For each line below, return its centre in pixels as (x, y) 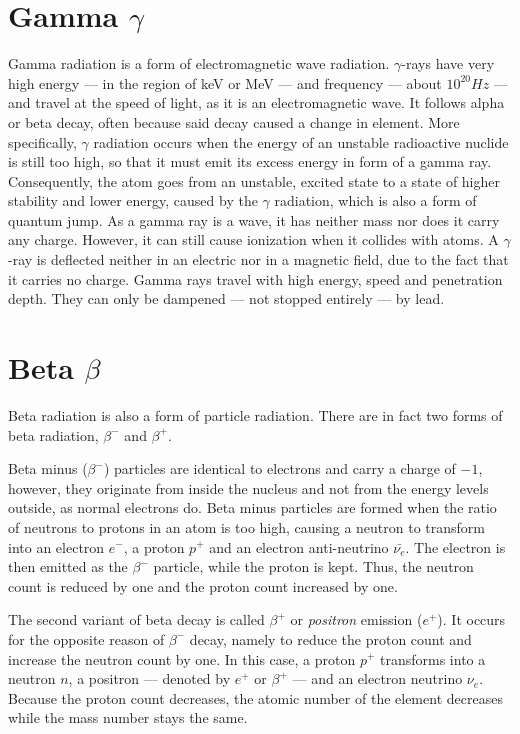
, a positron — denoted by (149, 678)
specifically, (42, 141)
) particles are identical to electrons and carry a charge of (279, 468)
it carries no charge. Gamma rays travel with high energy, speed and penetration (255, 278)
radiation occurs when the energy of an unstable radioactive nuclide (301, 141)
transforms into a (433, 658)
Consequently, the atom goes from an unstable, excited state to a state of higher (254, 180)
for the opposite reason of (86, 638)
